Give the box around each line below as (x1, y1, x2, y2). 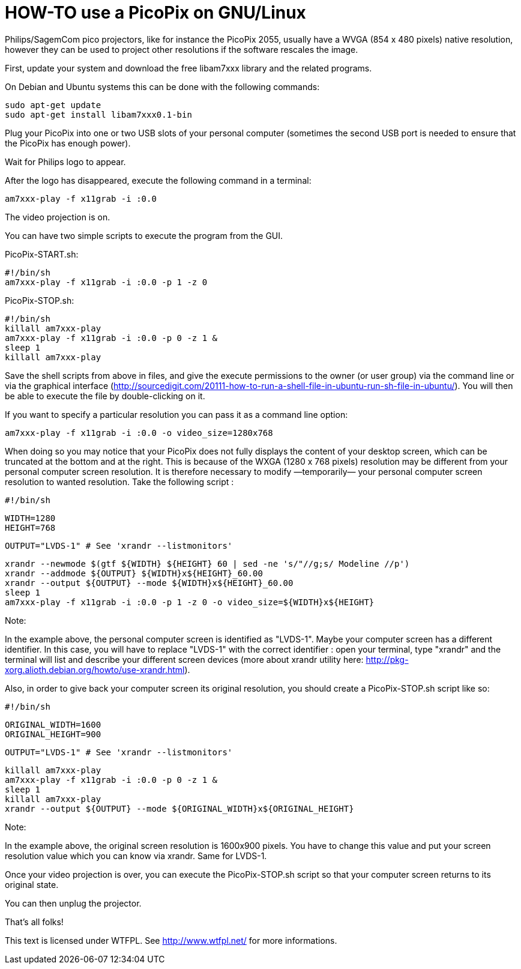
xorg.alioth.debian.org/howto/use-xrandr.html (5, 664, 185, 675)
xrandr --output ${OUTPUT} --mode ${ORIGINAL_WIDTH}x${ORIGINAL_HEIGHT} (5, 803, 354, 814)
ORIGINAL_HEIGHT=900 (5, 729, 101, 739)
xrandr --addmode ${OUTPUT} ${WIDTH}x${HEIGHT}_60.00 (5, 568, 263, 578)
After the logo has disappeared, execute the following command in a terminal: (5, 175, 312, 186)
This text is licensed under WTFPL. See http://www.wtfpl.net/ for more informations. (5, 935, 337, 946)
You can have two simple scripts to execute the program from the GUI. (5, 230, 283, 241)
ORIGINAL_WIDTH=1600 (5, 719, 101, 729)
